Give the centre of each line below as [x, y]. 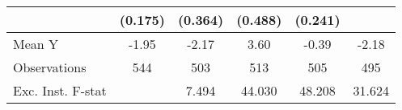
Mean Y [36, 44]
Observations [50, 67]
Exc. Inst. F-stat [60, 90]
